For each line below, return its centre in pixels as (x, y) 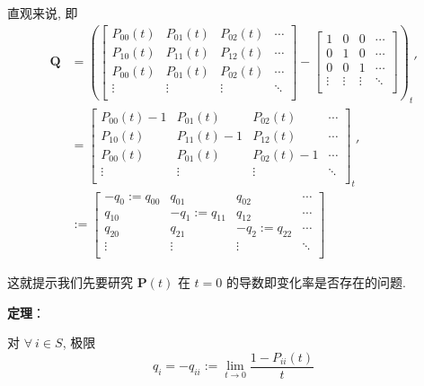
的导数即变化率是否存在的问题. (316, 282)
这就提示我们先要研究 (70, 282)
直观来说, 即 (43, 13)
